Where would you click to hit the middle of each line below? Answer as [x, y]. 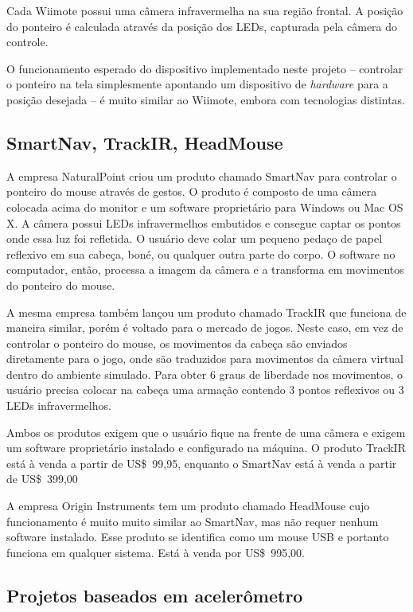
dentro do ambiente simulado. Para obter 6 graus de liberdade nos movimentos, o [205, 374]
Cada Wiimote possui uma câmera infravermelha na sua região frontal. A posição [205, 10]
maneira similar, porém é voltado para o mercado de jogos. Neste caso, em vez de [205, 327]
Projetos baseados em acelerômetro [155, 595]
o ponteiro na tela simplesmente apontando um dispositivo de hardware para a [197, 84]
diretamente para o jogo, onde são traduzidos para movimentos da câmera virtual [205, 359]
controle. [27, 42]
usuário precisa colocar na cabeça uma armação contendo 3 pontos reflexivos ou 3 [205, 390]
